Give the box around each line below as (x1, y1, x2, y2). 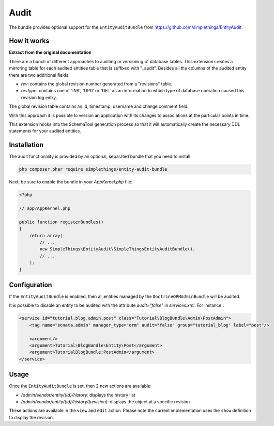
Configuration (9, 280, 52, 289)
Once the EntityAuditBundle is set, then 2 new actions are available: (9, 383, 152, 389)
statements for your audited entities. (9, 128, 81, 134)
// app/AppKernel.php (19, 206, 71, 211)
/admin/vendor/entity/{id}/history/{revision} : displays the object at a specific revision (21, 399, 190, 405)
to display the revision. (9, 414, 54, 420)
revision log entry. (21, 95, 57, 100)
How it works (9, 37, 49, 45)
